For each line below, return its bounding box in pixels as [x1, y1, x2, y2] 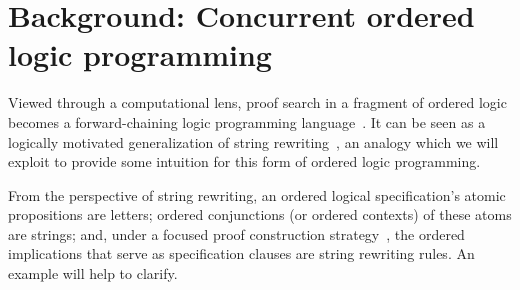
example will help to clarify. [8, 263, 178, 284]
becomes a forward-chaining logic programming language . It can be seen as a [8, 111, 486, 132]
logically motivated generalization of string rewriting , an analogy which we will [8, 131, 499, 152]
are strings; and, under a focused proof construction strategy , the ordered [8, 223, 465, 244]
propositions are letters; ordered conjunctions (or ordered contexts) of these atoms [8, 204, 512, 225]
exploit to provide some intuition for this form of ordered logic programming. [8, 151, 481, 172]
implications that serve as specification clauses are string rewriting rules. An [8, 243, 475, 264]
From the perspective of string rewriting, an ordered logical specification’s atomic [8, 184, 506, 205]
